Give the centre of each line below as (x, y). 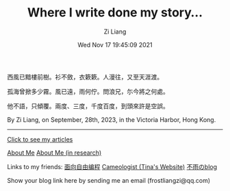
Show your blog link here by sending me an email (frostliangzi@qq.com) (109, 180)
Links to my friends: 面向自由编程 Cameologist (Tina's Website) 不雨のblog (112, 166)
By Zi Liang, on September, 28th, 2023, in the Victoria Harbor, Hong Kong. (112, 119)
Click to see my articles (40, 139)
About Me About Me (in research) (54, 153)
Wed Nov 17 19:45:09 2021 (115, 44)
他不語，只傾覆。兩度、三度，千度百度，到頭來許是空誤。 (88, 106)
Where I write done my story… (115, 13)
